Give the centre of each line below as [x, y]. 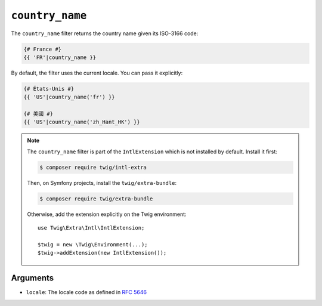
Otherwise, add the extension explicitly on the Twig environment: [107, 214]
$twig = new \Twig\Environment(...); [93, 244]
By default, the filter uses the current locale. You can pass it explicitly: [97, 73]
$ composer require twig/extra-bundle [96, 199]
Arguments [32, 278]
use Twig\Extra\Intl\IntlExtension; [91, 228]
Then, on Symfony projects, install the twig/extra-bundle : [102, 183]
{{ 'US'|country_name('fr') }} [69, 97]
